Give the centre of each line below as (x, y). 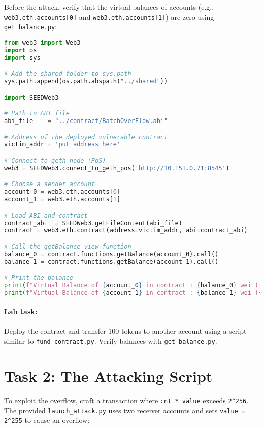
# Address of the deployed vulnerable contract (86, 137)
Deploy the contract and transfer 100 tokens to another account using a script (125, 331)
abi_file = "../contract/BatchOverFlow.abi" (86, 121)
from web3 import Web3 (42, 42)
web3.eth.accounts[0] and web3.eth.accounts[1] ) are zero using (109, 17)
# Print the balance (39, 278)
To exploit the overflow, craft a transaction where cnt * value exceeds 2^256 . (126, 400)
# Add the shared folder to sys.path (68, 74)
